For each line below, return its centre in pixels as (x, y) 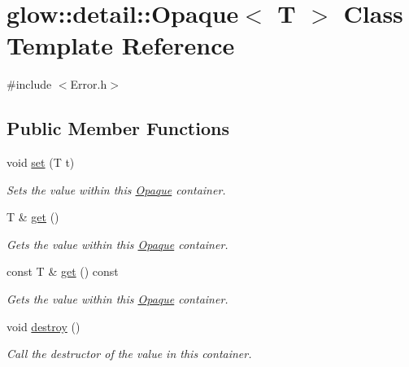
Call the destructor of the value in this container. (129, 354)
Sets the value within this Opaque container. (116, 189)
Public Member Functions (118, 128)
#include (29, 84)
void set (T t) (41, 162)
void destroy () (44, 326)
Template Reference (121, 45)
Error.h (89, 84)
